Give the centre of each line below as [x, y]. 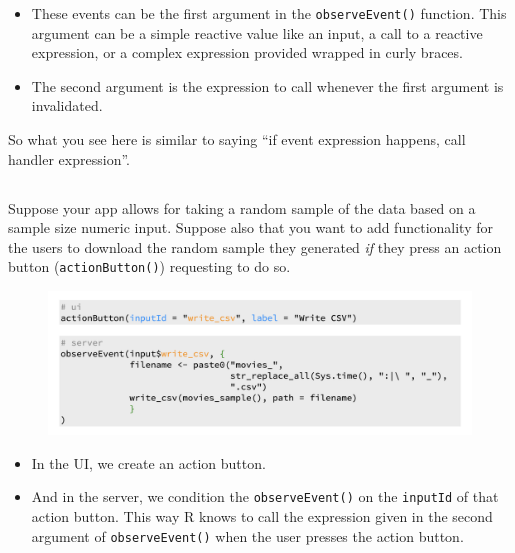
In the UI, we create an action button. [148, 462]
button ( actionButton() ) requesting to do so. [149, 266]
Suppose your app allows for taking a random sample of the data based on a [242, 207]
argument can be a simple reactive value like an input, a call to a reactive [257, 32]
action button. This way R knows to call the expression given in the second [262, 515]
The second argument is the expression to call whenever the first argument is [267, 85]
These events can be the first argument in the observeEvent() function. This [269, 13]
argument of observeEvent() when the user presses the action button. [247, 535]
